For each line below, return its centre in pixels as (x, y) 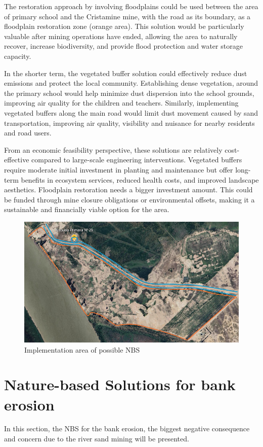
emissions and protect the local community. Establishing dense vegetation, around (131, 83)
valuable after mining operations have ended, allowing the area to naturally (121, 36)
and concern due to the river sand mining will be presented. (97, 439)
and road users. (28, 133)
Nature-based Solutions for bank (120, 384)
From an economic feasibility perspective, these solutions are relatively (113, 149)
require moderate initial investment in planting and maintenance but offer (119, 169)
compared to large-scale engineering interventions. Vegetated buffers (137, 160)
